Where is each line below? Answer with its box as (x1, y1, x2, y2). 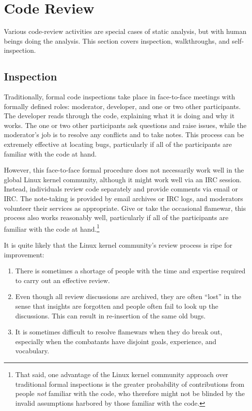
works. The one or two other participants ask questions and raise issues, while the (4, 120, 247, 130)
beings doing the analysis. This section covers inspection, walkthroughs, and (4, 35, 230, 46)
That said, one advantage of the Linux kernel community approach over (15, 369, 228, 379)
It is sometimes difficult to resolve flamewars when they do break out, (15, 327, 222, 337)
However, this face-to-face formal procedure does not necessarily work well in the (4, 165, 244, 175)
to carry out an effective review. (15, 275, 110, 285)
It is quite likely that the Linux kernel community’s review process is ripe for (4, 240, 233, 250)
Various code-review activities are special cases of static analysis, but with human (4, 26, 247, 36)
